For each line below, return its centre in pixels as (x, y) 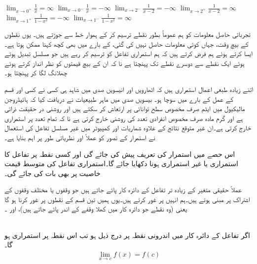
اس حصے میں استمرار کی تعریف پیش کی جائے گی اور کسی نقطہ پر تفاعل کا (120, 154)
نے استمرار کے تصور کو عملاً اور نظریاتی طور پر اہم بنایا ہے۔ (80, 137)
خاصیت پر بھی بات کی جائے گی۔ (53, 173)
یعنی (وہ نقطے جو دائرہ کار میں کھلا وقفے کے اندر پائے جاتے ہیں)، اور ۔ (96, 209)
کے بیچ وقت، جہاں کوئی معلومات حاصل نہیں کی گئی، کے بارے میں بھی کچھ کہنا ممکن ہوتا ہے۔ (127, 44)
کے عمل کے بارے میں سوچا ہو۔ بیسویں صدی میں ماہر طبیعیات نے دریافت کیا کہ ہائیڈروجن (119, 99)
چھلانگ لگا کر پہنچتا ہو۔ (36, 73)
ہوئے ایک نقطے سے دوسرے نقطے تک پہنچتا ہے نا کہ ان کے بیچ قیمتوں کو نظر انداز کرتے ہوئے (125, 63)
